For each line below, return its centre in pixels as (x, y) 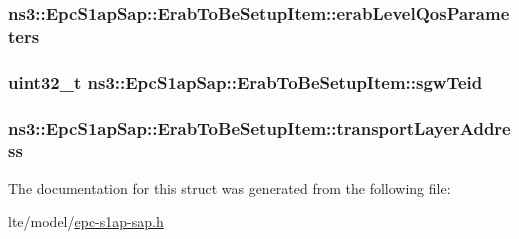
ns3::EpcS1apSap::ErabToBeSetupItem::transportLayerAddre (259, 127)
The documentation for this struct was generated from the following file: (229, 187)
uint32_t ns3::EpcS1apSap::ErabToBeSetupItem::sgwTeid (245, 81)
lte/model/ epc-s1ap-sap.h (86, 221)
